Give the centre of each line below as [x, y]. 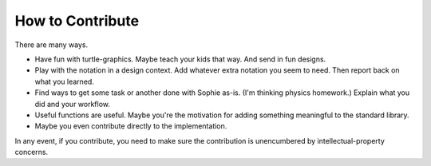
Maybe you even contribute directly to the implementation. [131, 126]
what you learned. [65, 81]
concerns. [32, 152]
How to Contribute [77, 21]
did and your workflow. [73, 104]
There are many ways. [51, 45]
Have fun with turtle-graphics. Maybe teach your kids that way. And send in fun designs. [180, 59]
